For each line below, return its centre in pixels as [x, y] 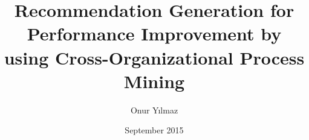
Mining [154, 81]
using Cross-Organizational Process [154, 57]
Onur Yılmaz [154, 110]
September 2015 [154, 130]
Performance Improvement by [154, 33]
